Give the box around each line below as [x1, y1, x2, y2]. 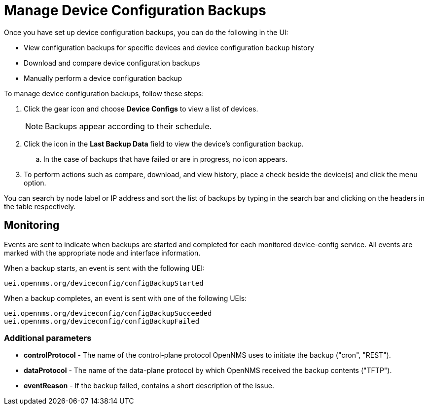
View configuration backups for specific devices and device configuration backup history [24, 43, 314, 52]
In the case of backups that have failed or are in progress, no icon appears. [43, 154, 287, 163]
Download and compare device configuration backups [24, 58, 200, 67]
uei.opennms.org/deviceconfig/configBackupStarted [4, 279, 204, 287]
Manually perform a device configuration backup [24, 74, 182, 82]
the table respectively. [4, 202, 76, 211]
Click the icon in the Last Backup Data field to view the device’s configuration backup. [24, 139, 304, 148]
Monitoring [4, 219, 60, 232]
